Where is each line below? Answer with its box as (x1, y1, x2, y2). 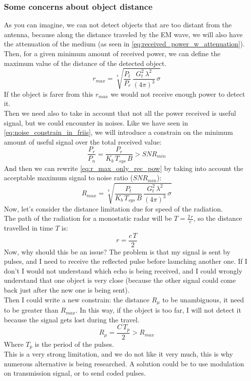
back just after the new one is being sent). (4, 285, 130, 295)
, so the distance (193, 213, 242, 223)
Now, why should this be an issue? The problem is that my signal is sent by (4, 246, 231, 256)
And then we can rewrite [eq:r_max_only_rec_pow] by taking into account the (4, 163, 243, 173)
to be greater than (4, 305, 58, 315)
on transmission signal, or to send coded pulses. (4, 368, 146, 378)
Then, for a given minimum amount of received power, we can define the (4, 48, 221, 58)
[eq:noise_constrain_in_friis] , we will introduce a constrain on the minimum (4, 127, 233, 137)
